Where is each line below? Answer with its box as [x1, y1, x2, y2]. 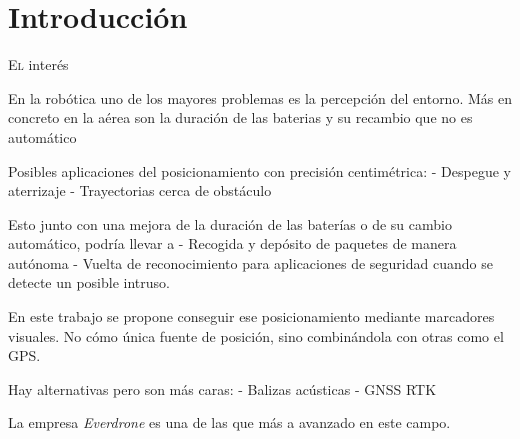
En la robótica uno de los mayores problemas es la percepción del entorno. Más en [8, 87, 512, 108]
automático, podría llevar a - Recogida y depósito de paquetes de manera [8, 233, 457, 254]
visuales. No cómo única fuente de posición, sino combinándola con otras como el [8, 325, 504, 346]
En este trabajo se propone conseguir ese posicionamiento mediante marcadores [8, 306, 495, 327]
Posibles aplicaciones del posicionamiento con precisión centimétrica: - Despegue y [8, 160, 511, 181]
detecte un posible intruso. [8, 272, 170, 293]
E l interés [8, 54, 69, 75]
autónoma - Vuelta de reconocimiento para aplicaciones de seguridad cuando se [8, 252, 493, 273]
